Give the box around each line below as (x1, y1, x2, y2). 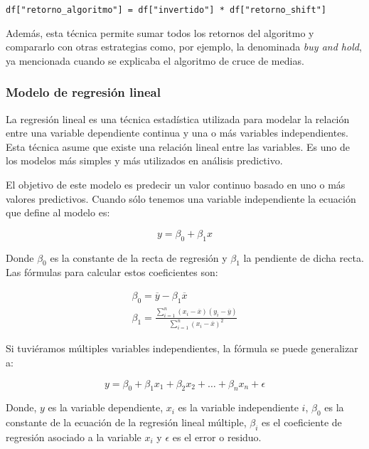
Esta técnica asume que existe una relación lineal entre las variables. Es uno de (6, 139, 350, 154)
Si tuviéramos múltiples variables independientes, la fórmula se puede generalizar (6, 341, 358, 356)
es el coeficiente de (261, 415, 342, 430)
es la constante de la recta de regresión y (50, 250, 228, 265)
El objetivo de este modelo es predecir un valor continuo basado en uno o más (6, 177, 346, 192)
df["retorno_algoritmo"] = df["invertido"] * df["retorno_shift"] (6, 5, 327, 15)
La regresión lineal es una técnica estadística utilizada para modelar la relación (6, 111, 350, 126)
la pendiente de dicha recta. (243, 250, 364, 265)
